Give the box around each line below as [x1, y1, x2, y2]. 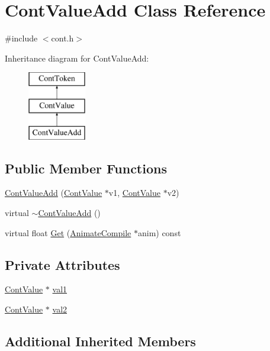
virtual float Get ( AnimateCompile [5, 226, 131, 239]
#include [5, 32, 38, 44]
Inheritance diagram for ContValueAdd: [5, 51, 149, 64]
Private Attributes [5, 255, 120, 273]
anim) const [137, 226, 181, 239]
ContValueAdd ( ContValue [5, 186, 102, 199]
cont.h [51, 32, 74, 44]
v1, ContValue [108, 186, 160, 199]
